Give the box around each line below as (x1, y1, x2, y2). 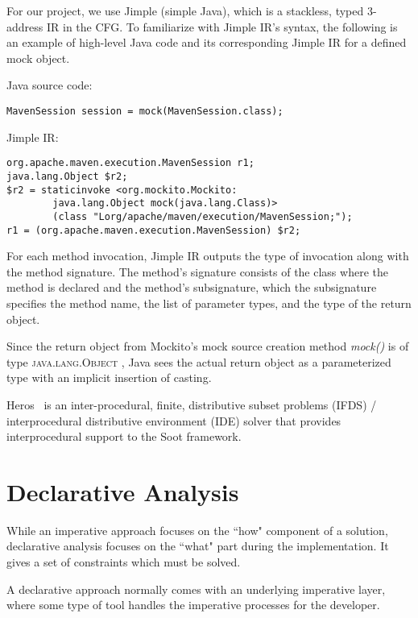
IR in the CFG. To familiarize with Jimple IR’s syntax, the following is (46, 18, 398, 35)
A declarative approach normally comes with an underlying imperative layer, (6, 580, 386, 597)
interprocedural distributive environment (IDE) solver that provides (6, 412, 341, 429)
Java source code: (6, 77, 93, 93)
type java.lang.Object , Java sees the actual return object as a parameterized (6, 353, 391, 370)
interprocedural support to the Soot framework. (6, 428, 242, 445)
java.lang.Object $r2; (6, 170, 128, 182)
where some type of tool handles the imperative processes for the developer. (6, 596, 380, 613)
